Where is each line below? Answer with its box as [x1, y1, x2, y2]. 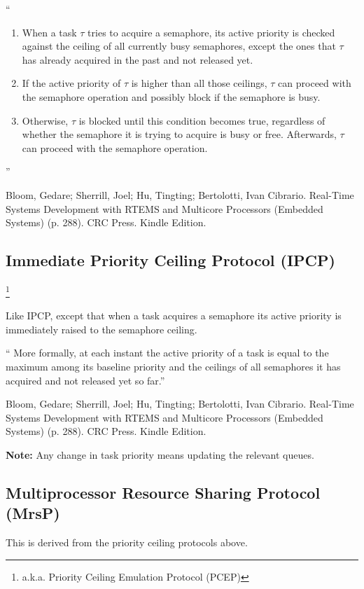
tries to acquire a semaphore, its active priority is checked [87, 25, 335, 39]
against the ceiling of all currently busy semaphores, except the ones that [22, 39, 336, 53]
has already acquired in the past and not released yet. [22, 52, 253, 67]
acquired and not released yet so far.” [6, 373, 165, 387]
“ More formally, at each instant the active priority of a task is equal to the [6, 345, 329, 360]
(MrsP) [6, 502, 60, 524]
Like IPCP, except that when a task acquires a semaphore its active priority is [6, 308, 342, 323]
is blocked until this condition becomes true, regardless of [78, 113, 325, 127]
